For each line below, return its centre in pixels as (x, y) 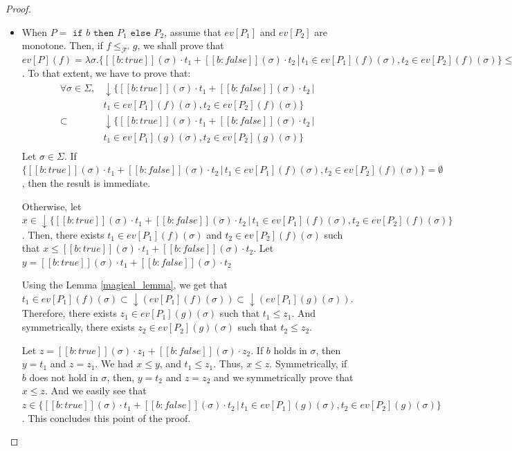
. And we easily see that (95, 390)
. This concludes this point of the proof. (106, 417)
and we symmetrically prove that (283, 377)
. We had (114, 363)
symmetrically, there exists (78, 327)
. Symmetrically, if (308, 363)
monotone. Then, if (62, 45)
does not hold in (64, 377)
